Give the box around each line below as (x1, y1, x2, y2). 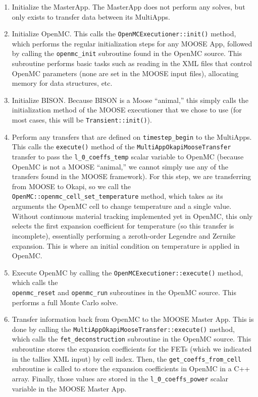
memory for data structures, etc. (12, 78, 113, 88)
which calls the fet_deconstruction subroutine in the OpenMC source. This (12, 333, 251, 344)
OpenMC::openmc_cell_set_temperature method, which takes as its (12, 191, 223, 201)
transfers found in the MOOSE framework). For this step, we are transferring (12, 171, 251, 182)
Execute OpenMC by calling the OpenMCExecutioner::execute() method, (12, 267, 243, 277)
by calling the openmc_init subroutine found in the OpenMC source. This (12, 48, 242, 59)
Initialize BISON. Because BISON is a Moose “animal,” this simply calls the (12, 94, 248, 105)
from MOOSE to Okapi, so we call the (12, 181, 131, 191)
